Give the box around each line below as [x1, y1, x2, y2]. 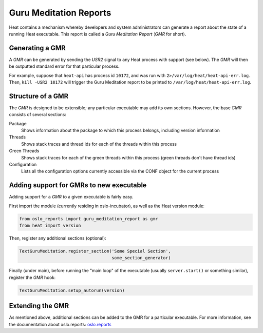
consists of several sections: [9, 112, 67, 118]
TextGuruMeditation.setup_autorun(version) [19, 288, 125, 293]
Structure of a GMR [9, 92, 69, 100]
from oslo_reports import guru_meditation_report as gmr [19, 216, 158, 221]
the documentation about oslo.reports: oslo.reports [9, 321, 112, 327]
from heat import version [19, 223, 81, 229]
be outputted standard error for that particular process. [9, 63, 120, 69]
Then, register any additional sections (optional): [9, 235, 107, 241]
